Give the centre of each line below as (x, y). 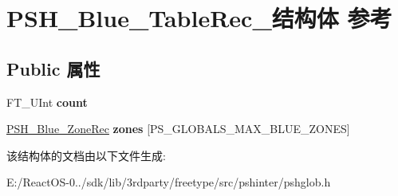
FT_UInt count (47, 102)
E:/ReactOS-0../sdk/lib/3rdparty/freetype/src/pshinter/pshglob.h (169, 182)
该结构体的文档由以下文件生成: (86, 155)
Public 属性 (53, 68)
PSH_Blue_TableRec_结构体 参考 (199, 18)
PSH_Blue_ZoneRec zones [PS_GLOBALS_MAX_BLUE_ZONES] (178, 129)
